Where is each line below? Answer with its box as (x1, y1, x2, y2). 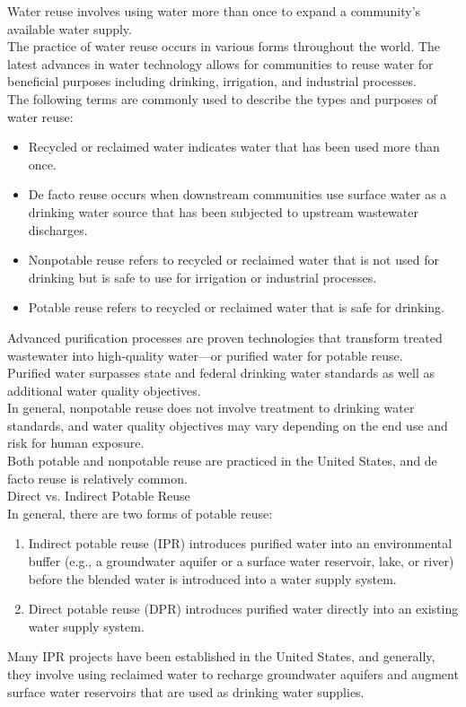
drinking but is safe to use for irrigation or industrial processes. (28, 267, 377, 286)
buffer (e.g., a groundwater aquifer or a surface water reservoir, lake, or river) (28, 552, 454, 571)
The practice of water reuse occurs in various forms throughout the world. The (7, 37, 441, 56)
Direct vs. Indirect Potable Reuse (7, 486, 190, 505)
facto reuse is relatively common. (7, 468, 188, 487)
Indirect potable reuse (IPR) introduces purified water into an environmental (28, 534, 453, 553)
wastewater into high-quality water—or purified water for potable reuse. (7, 345, 403, 364)
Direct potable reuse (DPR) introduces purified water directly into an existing (28, 599, 459, 618)
